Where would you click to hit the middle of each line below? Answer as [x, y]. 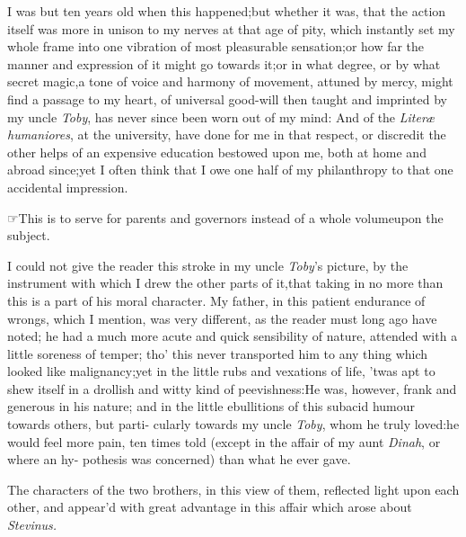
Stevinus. [32, 525]
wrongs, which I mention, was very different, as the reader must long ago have [222, 318]
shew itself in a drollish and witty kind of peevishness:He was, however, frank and [232, 388]
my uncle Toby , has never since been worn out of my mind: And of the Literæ [221, 116]
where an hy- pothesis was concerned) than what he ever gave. [179, 459]
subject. [29, 235]
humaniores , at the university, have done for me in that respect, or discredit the [227, 134]
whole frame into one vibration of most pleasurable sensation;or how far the [216, 46]
